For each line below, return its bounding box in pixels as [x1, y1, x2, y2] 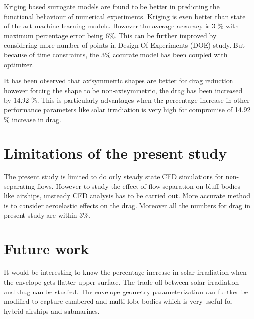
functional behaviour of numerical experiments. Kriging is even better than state [4, 11, 246, 21]
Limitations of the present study [4, 143, 227, 163]
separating [4, 181, 35, 191]
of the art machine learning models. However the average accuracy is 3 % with [4, 21, 239, 31]
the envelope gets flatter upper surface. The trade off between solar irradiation [4, 276, 239, 287]
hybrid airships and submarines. [4, 305, 100, 316]
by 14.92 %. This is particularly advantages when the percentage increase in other [4, 95, 250, 105]
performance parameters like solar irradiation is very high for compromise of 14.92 [4, 104, 251, 114]
